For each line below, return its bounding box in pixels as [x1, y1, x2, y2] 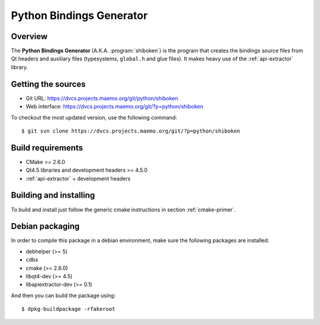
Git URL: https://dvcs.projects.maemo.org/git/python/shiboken [25, 95, 178, 102]
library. [11, 63, 28, 70]
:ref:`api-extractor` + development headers [25, 175, 131, 182]
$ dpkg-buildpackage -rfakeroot [21, 305, 116, 313]
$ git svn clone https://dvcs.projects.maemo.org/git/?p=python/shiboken [21, 127, 241, 134]
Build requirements [11, 143, 83, 153]
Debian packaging [11, 221, 80, 231]
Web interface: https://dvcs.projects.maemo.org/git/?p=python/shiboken [25, 103, 204, 110]
